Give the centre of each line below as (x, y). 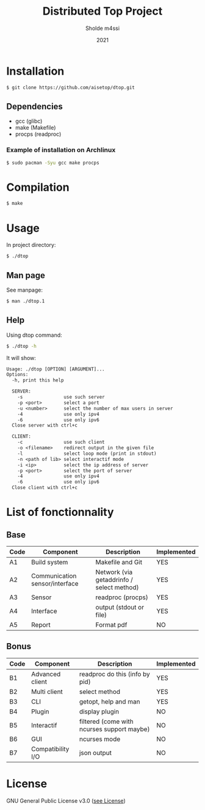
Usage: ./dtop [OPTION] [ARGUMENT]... (56, 369)
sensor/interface (55, 584)
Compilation (38, 187)
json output (95, 753)
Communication (54, 576)
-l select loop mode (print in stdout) (87, 454)
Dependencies (34, 106)
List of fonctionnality (60, 512)
